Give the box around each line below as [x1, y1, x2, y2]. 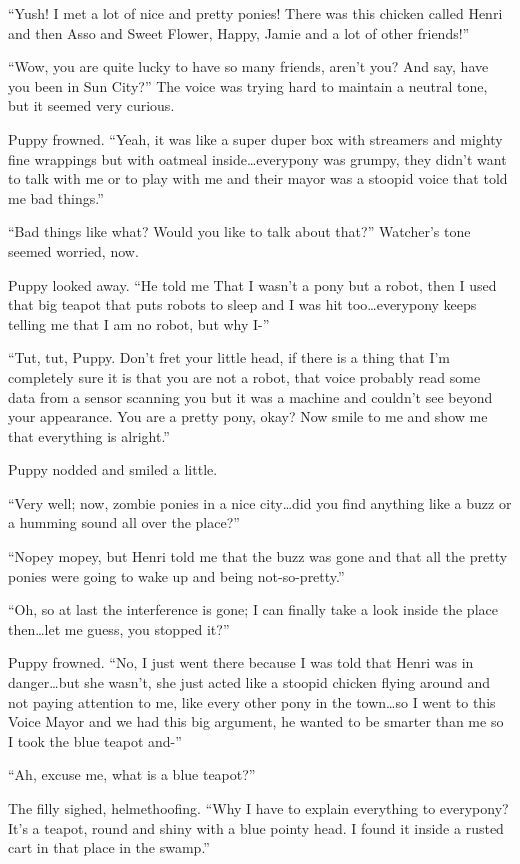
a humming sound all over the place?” [8, 512, 240, 533]
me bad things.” [8, 187, 104, 208]
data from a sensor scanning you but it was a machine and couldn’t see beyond [8, 386, 493, 407]
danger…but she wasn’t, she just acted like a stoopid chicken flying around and [8, 672, 490, 693]
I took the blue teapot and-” [8, 730, 182, 751]
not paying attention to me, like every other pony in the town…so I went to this [8, 691, 496, 712]
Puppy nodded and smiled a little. [8, 459, 218, 480]
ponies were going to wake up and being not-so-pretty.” [8, 565, 345, 586]
